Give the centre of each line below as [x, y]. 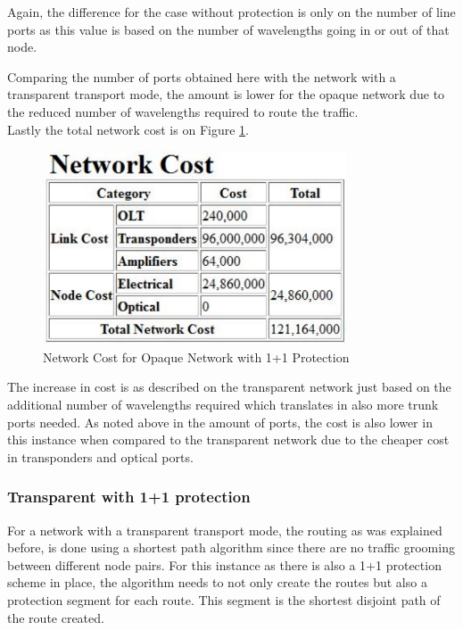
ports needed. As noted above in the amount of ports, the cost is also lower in [220, 422]
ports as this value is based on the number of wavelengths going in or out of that [228, 29]
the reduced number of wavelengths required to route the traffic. [183, 111]
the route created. [56, 617]
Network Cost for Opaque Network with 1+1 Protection [196, 356]
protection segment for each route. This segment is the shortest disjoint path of [224, 599]
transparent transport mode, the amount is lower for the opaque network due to [226, 94]
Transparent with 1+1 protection [129, 497]
